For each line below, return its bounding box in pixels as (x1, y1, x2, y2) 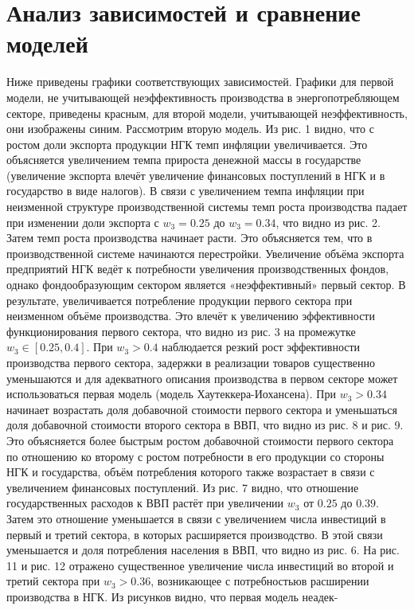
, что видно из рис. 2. (275, 213, 381, 230)
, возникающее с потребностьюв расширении (150, 573, 369, 589)
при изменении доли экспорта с (6, 213, 159, 230)
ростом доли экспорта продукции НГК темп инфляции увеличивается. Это (6, 135, 368, 152)
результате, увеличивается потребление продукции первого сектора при (6, 291, 353, 308)
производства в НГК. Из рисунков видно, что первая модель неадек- (6, 588, 338, 604)
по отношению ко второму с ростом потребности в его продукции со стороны (6, 448, 385, 464)
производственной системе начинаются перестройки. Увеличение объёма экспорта (6, 244, 404, 261)
